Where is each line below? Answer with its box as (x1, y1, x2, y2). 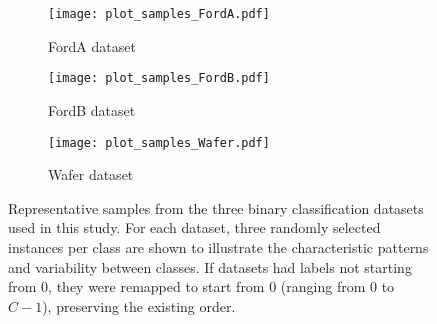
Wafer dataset (48, 164, 134, 185)
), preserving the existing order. (42, 295, 236, 316)
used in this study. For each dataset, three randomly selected (8, 217, 381, 238)
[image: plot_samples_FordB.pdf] (48, 71, 270, 86)
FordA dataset (48, 35, 136, 56)
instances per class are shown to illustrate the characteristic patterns (8, 236, 429, 257)
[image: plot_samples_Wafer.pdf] (48, 135, 270, 150)
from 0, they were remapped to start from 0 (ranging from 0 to (8, 276, 395, 297)
